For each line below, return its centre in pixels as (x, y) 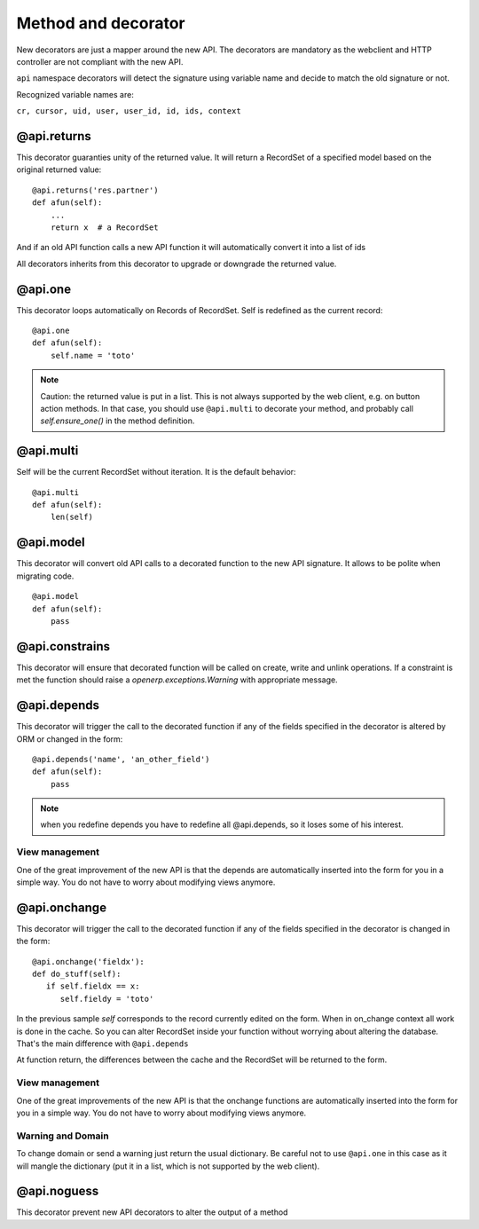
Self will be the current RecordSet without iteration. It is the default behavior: (156, 472)
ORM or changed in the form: (70, 739)
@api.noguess (58, 1191)
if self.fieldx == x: (93, 986)
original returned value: (59, 169)
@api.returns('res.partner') (95, 190)
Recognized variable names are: (75, 94)
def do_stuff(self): (77, 974)
